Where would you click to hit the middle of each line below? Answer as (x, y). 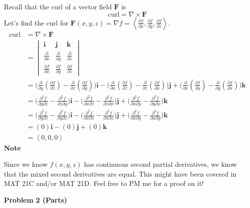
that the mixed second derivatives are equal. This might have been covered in (120, 173)
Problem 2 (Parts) (36, 199)
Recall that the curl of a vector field (58, 6)
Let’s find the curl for (36, 22)
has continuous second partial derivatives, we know (161, 164)
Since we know (26, 164)
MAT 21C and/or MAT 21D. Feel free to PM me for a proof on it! (104, 183)
